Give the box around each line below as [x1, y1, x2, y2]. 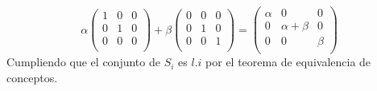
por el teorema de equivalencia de [205, 53, 371, 70]
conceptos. [6, 69, 58, 85]
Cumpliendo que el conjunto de [6, 53, 160, 70]
